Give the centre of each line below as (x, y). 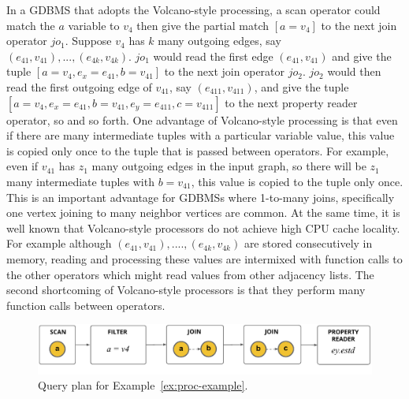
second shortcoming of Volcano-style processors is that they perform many (186, 290)
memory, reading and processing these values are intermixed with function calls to (204, 258)
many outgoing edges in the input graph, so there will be (229, 166)
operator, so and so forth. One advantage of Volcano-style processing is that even (202, 119)
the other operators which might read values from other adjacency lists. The (190, 274)
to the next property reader (291, 102)
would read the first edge (213, 56)
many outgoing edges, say (219, 41)
